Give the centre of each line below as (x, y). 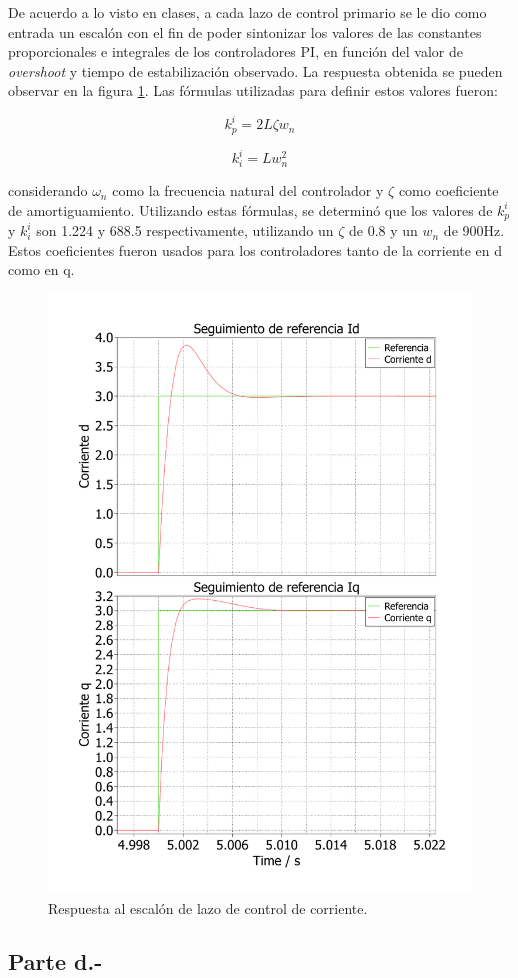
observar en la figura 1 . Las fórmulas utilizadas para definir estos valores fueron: (253, 90)
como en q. (41, 269)
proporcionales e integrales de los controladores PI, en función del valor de (235, 51)
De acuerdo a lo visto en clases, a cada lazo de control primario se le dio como (247, 12)
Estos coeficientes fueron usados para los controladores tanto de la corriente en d (255, 249)
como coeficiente (448, 190)
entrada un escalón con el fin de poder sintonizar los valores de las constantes (245, 31)
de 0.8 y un (383, 230)
